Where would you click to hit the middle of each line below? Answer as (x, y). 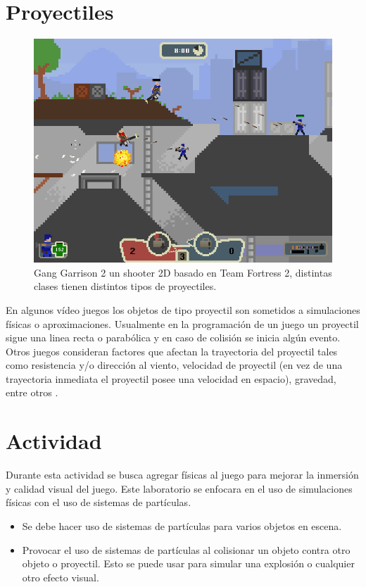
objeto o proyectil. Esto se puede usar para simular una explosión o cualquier (188, 563)
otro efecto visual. (61, 577)
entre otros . (32, 392)
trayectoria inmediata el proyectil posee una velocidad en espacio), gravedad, (171, 378)
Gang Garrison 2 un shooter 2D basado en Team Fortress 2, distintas (183, 272)
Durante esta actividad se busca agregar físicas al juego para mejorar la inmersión (182, 475)
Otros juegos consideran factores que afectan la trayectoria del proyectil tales (172, 351)
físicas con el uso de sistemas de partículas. (99, 502)
